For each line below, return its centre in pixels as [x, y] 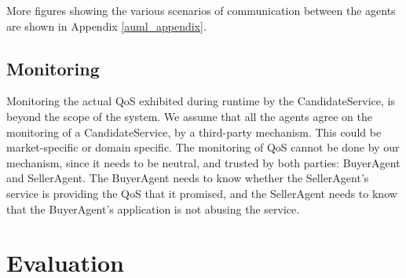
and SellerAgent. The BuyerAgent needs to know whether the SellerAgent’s [188, 178]
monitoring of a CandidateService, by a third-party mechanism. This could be [194, 132]
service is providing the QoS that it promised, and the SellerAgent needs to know [202, 193]
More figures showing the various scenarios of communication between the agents [201, 10]
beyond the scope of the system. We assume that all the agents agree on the [189, 116]
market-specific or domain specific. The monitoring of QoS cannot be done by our [203, 147]
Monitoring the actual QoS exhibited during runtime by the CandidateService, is [201, 101]
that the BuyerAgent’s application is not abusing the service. [153, 208]
